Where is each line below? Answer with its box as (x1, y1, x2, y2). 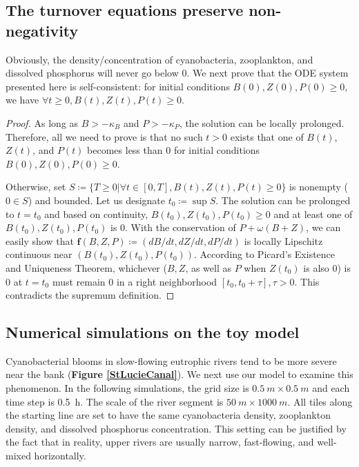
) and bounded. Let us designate (28, 192, 165, 207)
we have (6, 92, 39, 107)
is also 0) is (303, 260, 351, 275)
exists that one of (230, 129, 304, 143)
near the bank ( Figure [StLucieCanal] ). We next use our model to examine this (6, 367, 353, 381)
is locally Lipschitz (244, 233, 323, 248)
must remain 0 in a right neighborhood (52, 274, 217, 288)
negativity (6, 19, 79, 41)
